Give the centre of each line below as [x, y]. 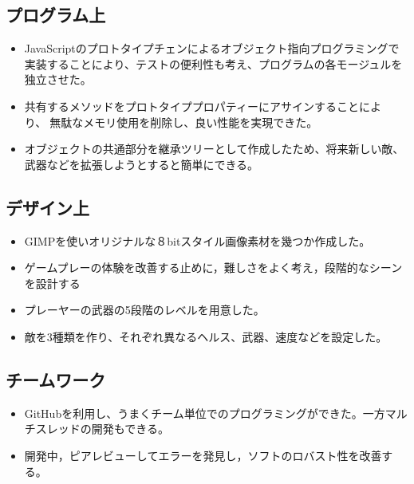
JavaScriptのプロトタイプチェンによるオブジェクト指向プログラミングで [212, 48]
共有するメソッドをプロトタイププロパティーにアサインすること [191, 106]
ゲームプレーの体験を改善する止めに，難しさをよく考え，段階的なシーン [213, 268]
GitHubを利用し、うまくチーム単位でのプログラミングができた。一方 [205, 413]
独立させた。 [58, 79]
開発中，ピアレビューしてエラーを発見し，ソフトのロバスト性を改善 [203, 455]
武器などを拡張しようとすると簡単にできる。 [142, 164]
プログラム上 [56, 15]
